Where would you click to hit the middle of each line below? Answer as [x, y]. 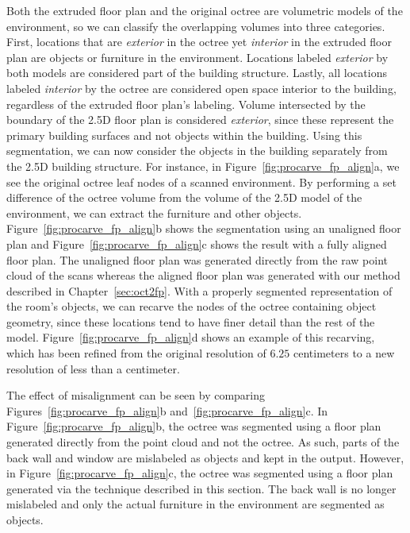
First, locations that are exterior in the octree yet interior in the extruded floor [199, 42]
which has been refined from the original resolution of [136, 353]
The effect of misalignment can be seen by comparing [136, 395]
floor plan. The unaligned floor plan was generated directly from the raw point [197, 259]
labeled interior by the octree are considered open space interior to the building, [201, 88]
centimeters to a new [344, 353]
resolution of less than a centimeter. [93, 368]
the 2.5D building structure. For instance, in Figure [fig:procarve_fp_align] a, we [203, 166]
